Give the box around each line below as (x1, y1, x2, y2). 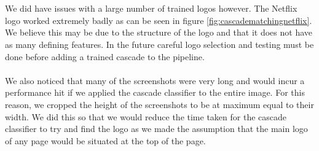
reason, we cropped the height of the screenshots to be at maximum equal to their (5, 98, 314, 110)
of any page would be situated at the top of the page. (5, 134, 206, 147)
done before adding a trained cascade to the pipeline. (5, 50, 205, 63)
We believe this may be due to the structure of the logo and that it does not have (5, 26, 313, 39)
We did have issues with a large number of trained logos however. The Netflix (5, 2, 297, 15)
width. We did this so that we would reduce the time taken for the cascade (5, 110, 286, 123)
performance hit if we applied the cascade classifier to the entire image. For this (5, 86, 305, 99)
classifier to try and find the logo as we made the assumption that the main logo (5, 122, 308, 135)
